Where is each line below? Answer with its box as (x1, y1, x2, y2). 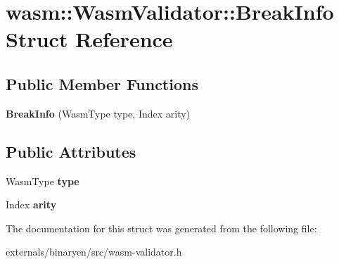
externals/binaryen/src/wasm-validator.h (6, 244, 182, 259)
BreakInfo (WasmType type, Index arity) (6, 106, 191, 120)
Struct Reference (6, 25, 173, 54)
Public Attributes (6, 140, 136, 162)
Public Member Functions (6, 73, 198, 94)
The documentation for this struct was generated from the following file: (6, 220, 317, 235)
